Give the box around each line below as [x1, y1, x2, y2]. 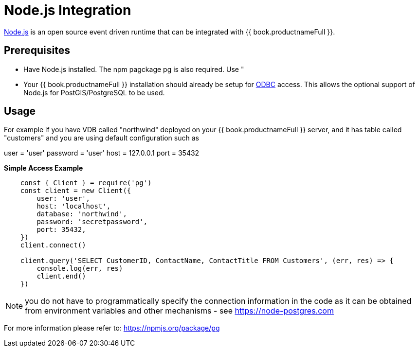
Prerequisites [4, 44, 70, 57]
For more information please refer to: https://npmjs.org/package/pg [4, 324, 220, 333]
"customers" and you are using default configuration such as [4, 134, 199, 142]
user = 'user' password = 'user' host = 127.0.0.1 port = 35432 [4, 149, 200, 158]
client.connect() [20, 241, 86, 249]
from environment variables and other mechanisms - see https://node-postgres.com [25, 306, 334, 316]
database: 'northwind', [36, 210, 127, 218]
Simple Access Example [4, 164, 83, 173]
